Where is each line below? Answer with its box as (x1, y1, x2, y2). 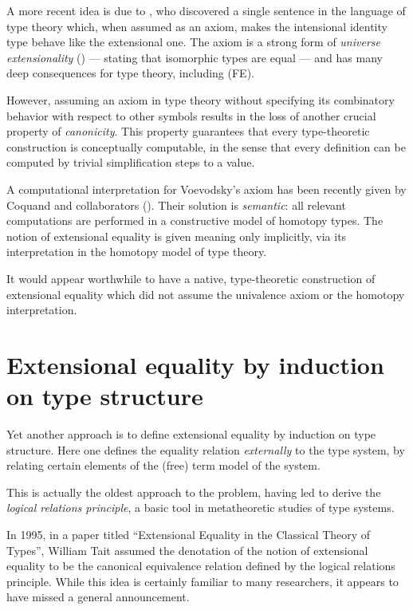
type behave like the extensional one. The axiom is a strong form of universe (6, 33, 380, 50)
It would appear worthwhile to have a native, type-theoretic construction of (6, 270, 376, 286)
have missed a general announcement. (6, 588, 190, 605)
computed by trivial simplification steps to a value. (6, 154, 255, 171)
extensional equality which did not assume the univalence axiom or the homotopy (6, 285, 405, 302)
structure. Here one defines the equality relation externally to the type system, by (6, 441, 405, 458)
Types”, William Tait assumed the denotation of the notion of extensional (6, 541, 368, 558)
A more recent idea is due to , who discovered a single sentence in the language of (6, 2, 406, 18)
